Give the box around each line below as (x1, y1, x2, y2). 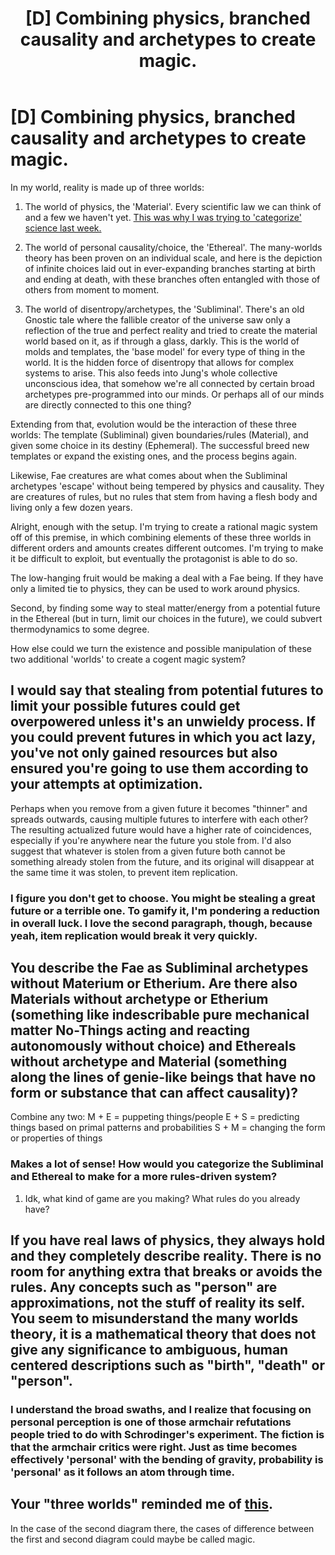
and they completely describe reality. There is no (10, 1248, 322, 1265)
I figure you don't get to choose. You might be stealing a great (10, 891, 316, 905)
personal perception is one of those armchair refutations (10, 1415, 292, 1429)
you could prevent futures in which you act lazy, (10, 729, 317, 746)
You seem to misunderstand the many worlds (10, 1310, 299, 1327)
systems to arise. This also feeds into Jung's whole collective (24, 367, 278, 379)
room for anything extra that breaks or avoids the (10, 1263, 323, 1281)
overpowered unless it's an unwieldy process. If (10, 713, 316, 731)
